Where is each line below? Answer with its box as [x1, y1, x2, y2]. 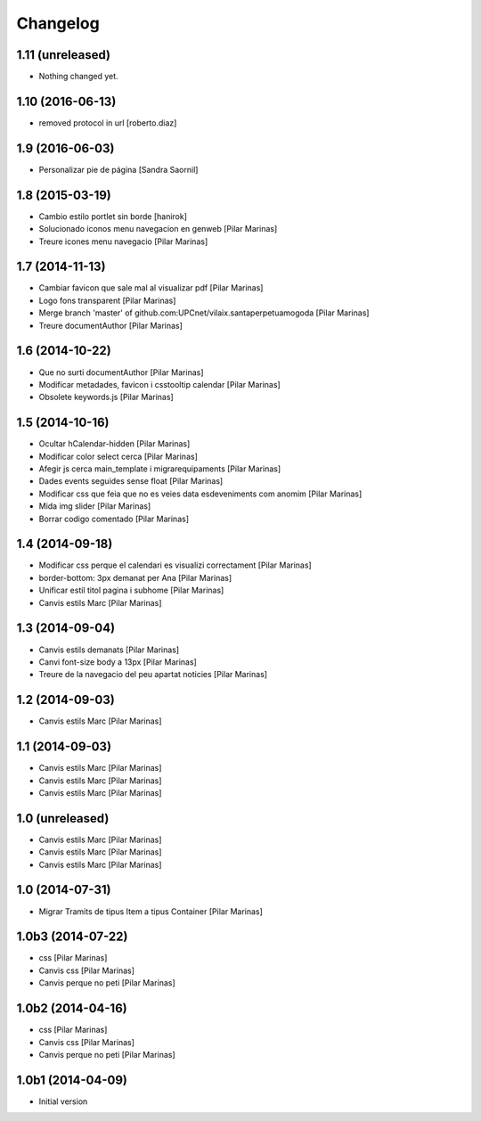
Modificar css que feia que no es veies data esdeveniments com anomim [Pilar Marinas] [38, 488, 363, 499]
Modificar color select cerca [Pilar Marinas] [38, 451, 198, 462]
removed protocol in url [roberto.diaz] [38, 117, 177, 128]
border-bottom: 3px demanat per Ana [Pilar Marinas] [38, 572, 232, 583]
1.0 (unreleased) [16, 811, 110, 826]
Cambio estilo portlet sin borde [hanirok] [38, 210, 187, 222]
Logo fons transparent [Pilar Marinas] [38, 295, 176, 306]
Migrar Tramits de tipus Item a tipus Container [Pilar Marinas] [38, 905, 263, 917]
